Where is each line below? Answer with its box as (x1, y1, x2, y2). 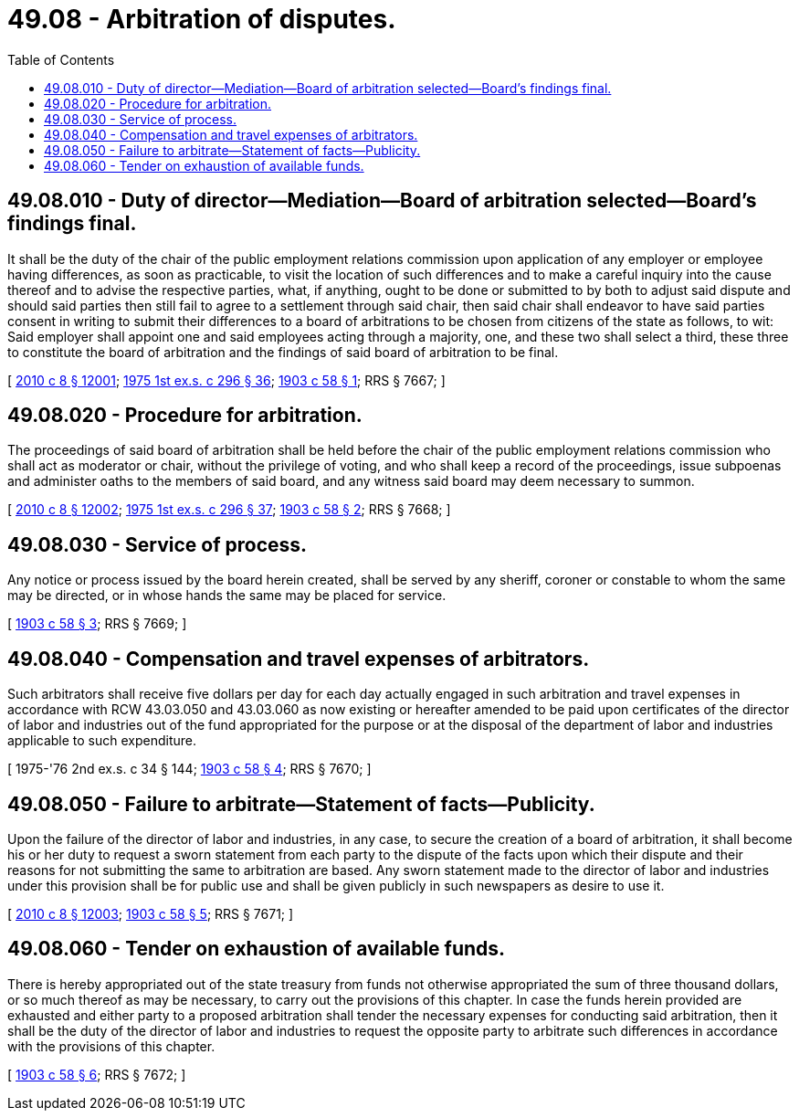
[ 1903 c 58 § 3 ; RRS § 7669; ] (7, 616, 187, 632)
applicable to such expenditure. (7, 733, 197, 749)
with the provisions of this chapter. (7, 1038, 216, 1054)
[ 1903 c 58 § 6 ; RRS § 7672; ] (7, 1066, 186, 1082)
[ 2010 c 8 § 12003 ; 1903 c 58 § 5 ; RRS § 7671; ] (7, 905, 294, 922)
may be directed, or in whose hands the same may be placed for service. (7, 587, 447, 604)
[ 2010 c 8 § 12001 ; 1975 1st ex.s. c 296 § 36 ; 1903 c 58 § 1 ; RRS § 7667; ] (7, 372, 446, 388)
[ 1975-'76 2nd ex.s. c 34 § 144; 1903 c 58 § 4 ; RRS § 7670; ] (7, 761, 372, 777)
